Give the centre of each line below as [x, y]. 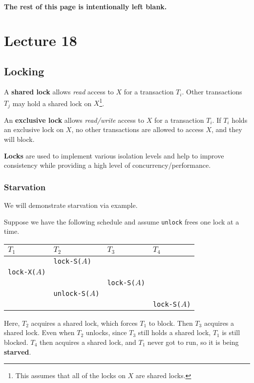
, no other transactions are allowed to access [138, 129]
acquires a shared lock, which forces [84, 323]
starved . [18, 351]
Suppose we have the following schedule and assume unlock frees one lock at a [122, 221]
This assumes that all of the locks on [70, 375]
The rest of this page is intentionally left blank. [85, 6]
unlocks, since [106, 332]
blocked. [16, 342]
